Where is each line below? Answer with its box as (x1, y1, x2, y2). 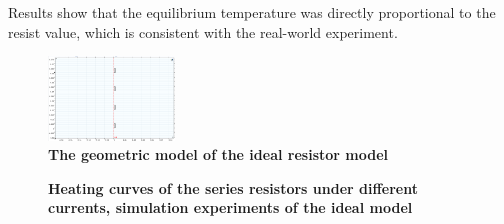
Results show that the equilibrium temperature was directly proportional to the (8, 2, 496, 22)
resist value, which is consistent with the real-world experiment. (8, 21, 398, 42)
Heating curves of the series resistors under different (48, 177, 418, 198)
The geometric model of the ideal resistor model (48, 144, 389, 165)
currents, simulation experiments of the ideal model (48, 197, 413, 218)
